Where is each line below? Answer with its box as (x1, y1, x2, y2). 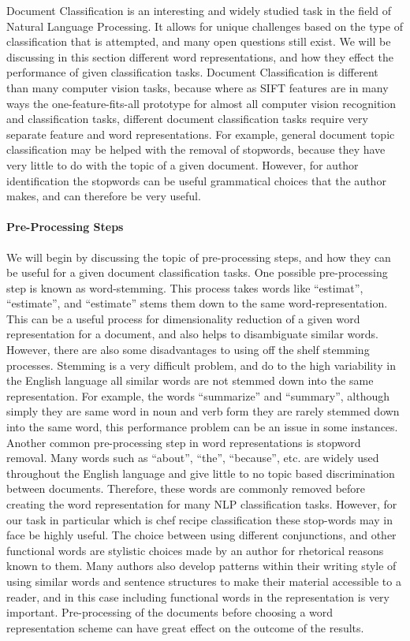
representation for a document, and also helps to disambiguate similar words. (6, 326, 378, 342)
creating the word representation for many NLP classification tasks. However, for (6, 496, 397, 512)
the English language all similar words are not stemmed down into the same (6, 372, 374, 389)
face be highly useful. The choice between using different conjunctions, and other (6, 527, 397, 543)
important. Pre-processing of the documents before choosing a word (6, 604, 334, 621)
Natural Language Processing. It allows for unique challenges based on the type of (6, 17, 403, 34)
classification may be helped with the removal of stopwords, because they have (6, 141, 386, 158)
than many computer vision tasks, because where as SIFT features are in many (6, 79, 389, 95)
